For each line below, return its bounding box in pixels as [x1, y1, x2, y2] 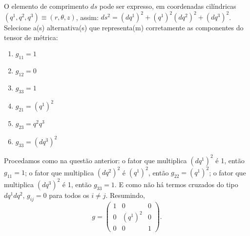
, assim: [76, 12, 99, 22]
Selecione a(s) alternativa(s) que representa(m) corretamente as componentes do [4, 22, 244, 33]
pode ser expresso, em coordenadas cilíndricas [99, 1, 236, 11]
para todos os [49, 190, 89, 200]
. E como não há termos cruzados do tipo [114, 179, 238, 189]
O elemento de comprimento [4, 1, 88, 11]
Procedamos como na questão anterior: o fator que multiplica [4, 155, 187, 165]
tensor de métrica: [4, 32, 58, 42]
